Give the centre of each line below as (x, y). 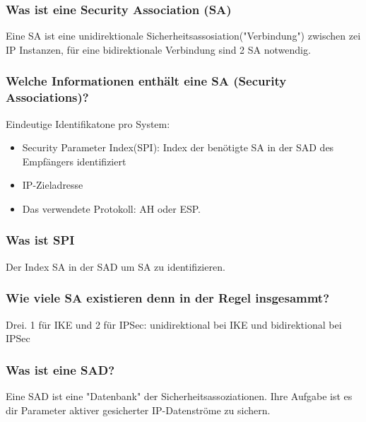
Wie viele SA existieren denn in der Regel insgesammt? (168, 298)
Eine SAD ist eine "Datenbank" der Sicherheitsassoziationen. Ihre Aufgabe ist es (179, 395)
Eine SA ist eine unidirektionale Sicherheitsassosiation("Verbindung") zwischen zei (183, 36)
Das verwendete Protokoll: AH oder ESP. (112, 208)
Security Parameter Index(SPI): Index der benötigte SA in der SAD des (178, 147)
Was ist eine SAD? (60, 369)
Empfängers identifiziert (74, 161)
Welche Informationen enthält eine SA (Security (146, 81)
